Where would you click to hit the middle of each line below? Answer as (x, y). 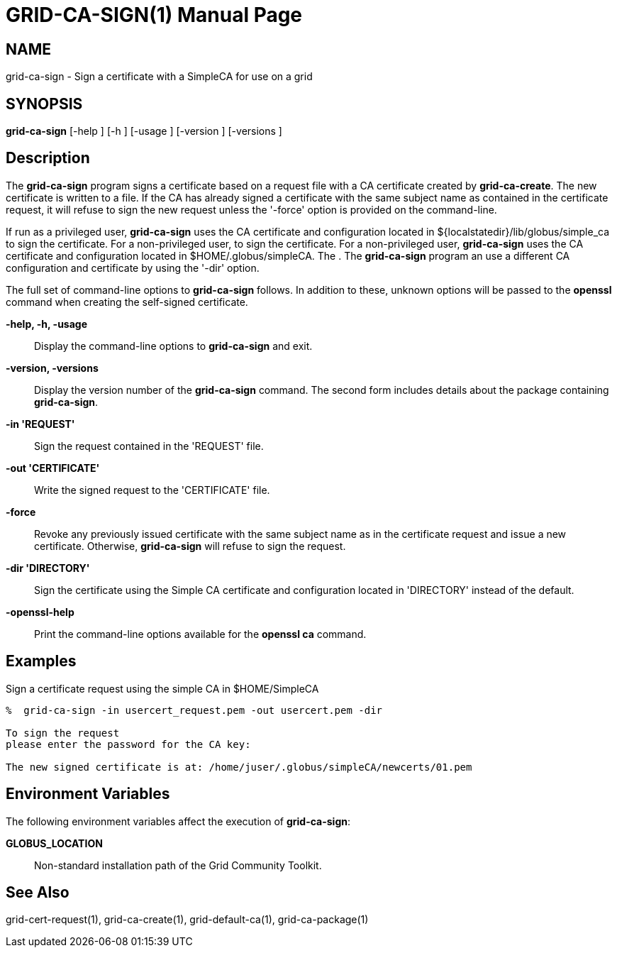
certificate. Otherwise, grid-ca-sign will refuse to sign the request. (190, 546)
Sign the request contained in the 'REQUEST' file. (149, 446)
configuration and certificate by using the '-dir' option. (133, 268)
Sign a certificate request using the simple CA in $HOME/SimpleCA (162, 688)
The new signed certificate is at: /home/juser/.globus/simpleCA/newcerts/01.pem (239, 767)
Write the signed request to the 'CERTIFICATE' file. (152, 490)
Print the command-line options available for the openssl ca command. (200, 634)
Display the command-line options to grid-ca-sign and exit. (173, 346)
